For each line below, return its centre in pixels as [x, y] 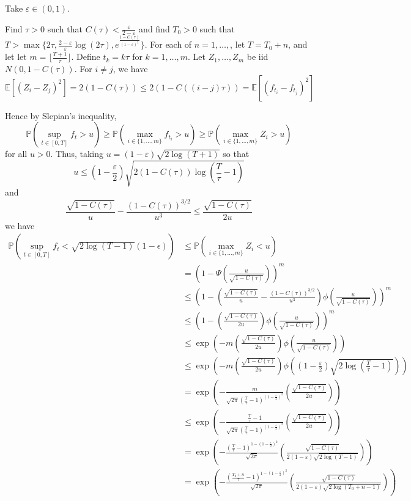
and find [154, 28]
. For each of [168, 44]
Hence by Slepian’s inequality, [61, 115]
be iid [257, 57]
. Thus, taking [77, 154]
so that [236, 154]
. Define [86, 57]
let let [16, 57]
